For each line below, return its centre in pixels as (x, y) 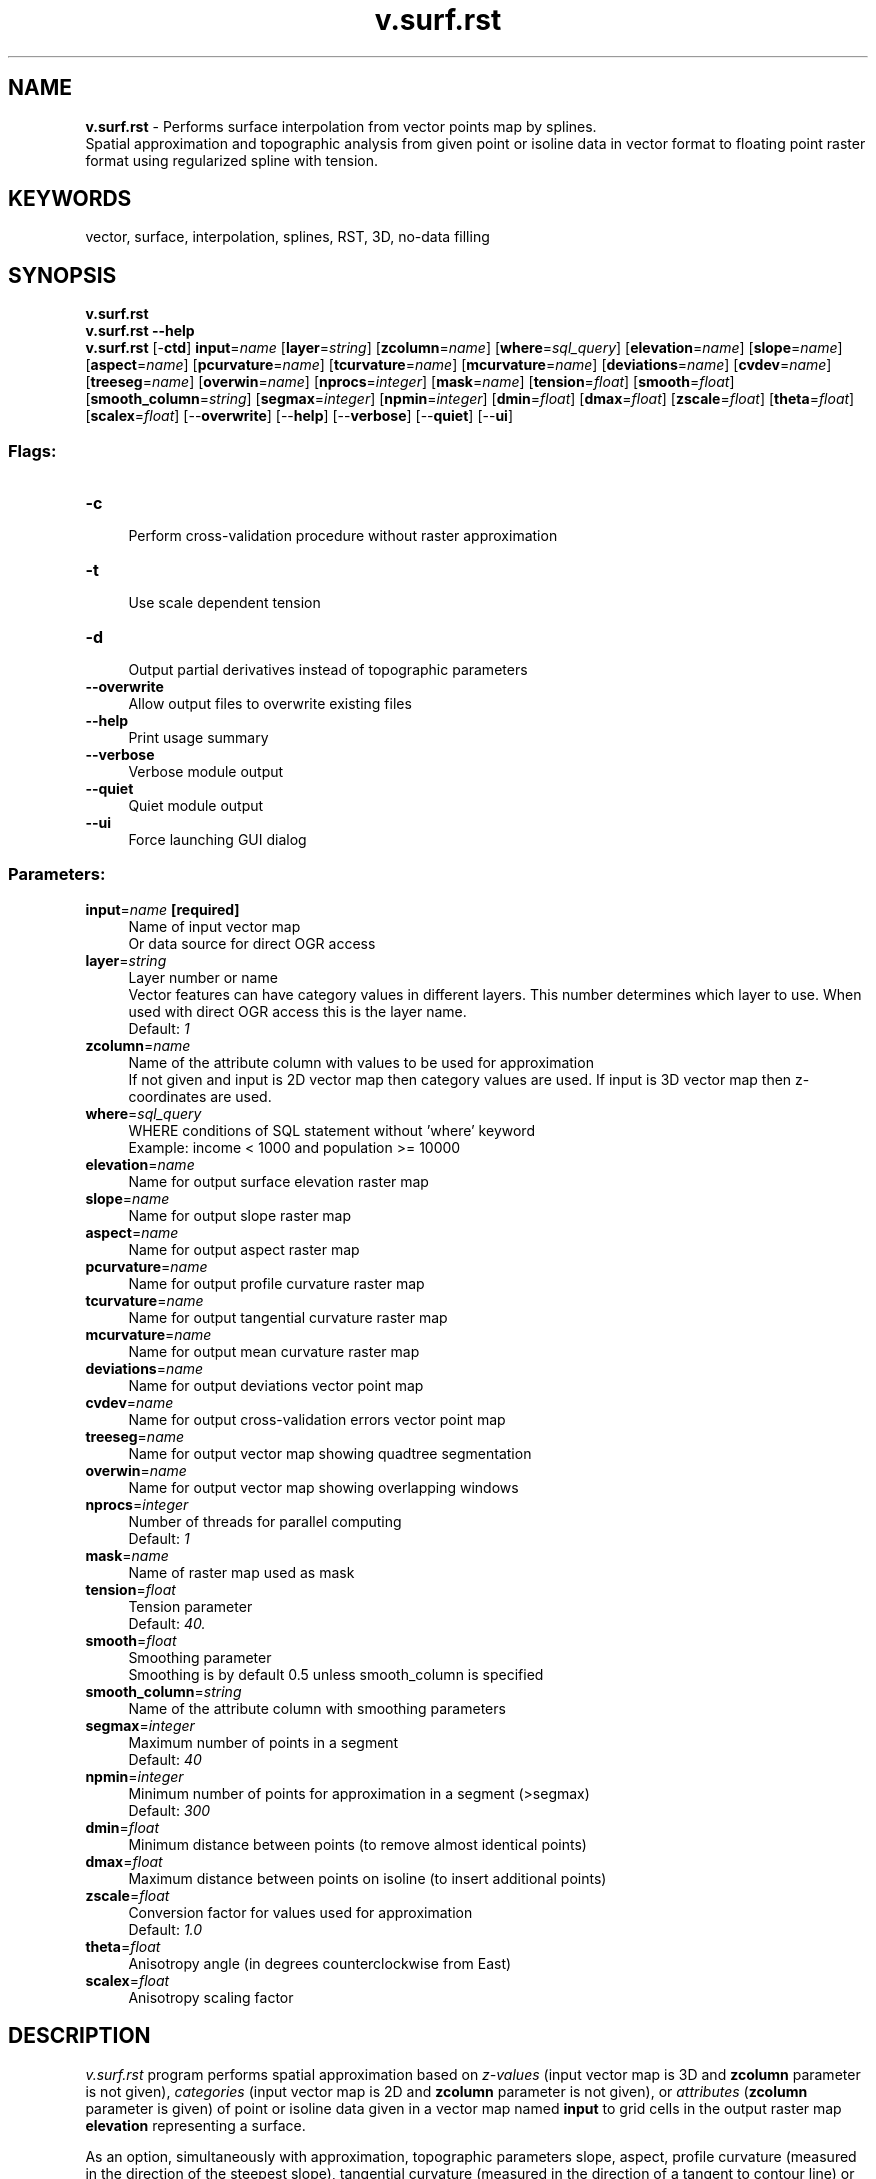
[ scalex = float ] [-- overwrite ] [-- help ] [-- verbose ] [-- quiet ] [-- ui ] (299, 416)
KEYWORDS (70, 199)
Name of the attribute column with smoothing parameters (317, 1708)
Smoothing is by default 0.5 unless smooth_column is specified (336, 1674)
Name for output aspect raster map (244, 1249)
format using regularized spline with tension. (231, 160)
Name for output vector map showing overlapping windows (323, 1487)
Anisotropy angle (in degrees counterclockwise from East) (320, 1963)
